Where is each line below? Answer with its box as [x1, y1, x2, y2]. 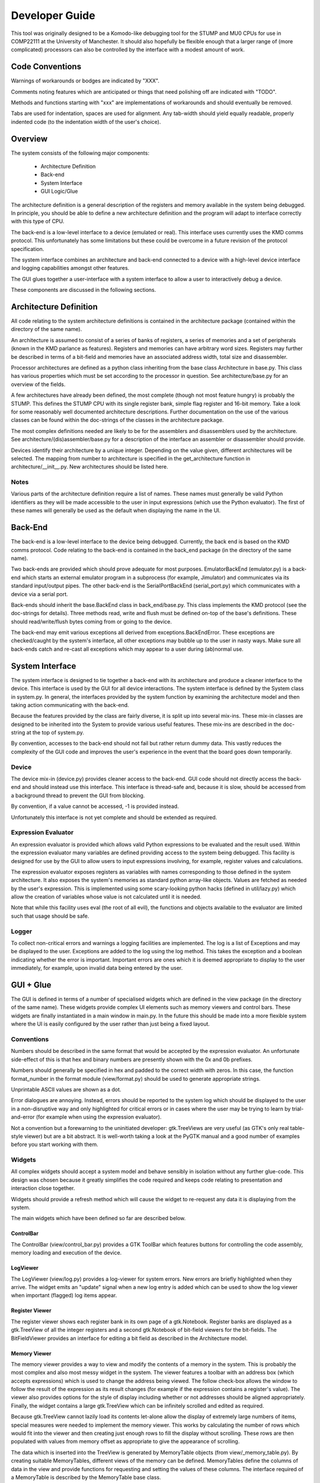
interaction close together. [11, 1185, 75, 1192]
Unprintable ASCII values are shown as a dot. [11, 1086, 121, 1093]
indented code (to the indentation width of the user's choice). [11, 118, 161, 125]
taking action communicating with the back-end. [11, 701, 130, 708]
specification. [11, 245, 44, 252]
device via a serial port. [11, 590, 68, 597]
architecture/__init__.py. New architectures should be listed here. [11, 463, 168, 470]
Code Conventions [11, 62, 82, 72]
